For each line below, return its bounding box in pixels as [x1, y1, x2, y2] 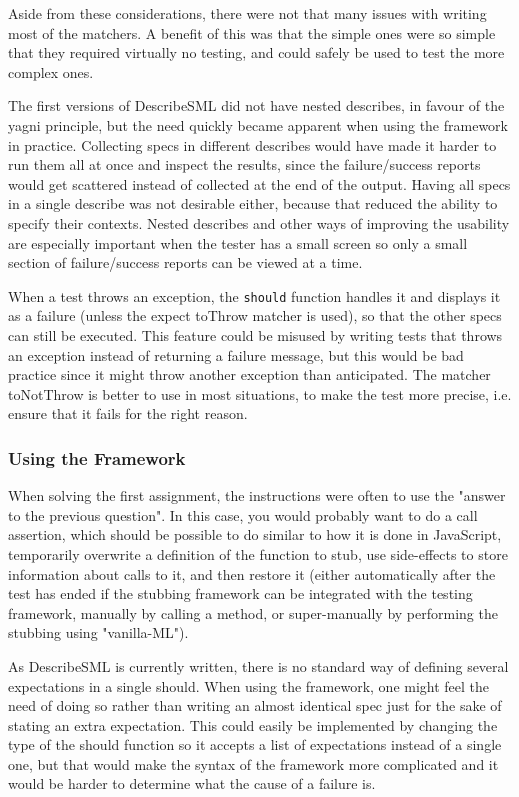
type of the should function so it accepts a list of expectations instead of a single [8, 734, 502, 755]
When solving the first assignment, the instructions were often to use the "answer [8, 485, 506, 506]
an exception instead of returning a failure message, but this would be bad [8, 344, 464, 365]
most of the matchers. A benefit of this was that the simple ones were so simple [8, 22, 496, 43]
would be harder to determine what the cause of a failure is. [8, 773, 376, 794]
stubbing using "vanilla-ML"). [8, 622, 189, 643]
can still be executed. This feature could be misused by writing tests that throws [8, 324, 503, 345]
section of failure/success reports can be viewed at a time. [8, 252, 363, 273]
